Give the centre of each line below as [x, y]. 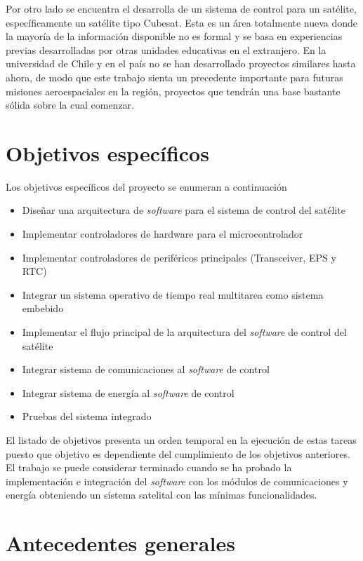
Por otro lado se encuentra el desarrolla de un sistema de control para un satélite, [181, 8]
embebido [43, 308]
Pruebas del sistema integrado [87, 416]
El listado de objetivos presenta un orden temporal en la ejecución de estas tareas [181, 440]
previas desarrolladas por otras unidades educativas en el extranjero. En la [166, 49]
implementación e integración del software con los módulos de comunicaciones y [177, 481]
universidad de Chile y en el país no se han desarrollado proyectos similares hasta [181, 63]
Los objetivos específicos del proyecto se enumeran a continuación [146, 186]
